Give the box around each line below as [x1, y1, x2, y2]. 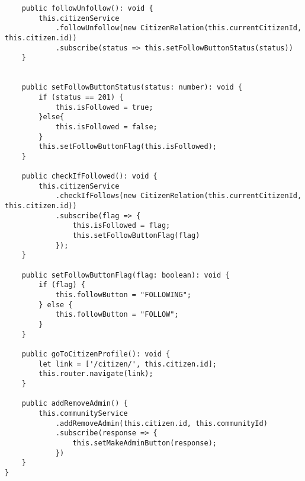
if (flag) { [38, 281, 86, 289]
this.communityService [38, 409, 128, 418]
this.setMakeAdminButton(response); [72, 438, 217, 447]
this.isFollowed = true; [55, 103, 153, 112]
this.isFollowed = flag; [72, 221, 171, 230]
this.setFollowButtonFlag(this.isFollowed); [38, 142, 217, 151]
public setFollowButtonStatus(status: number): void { [21, 83, 242, 92]
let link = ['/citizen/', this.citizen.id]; [38, 359, 217, 368]
